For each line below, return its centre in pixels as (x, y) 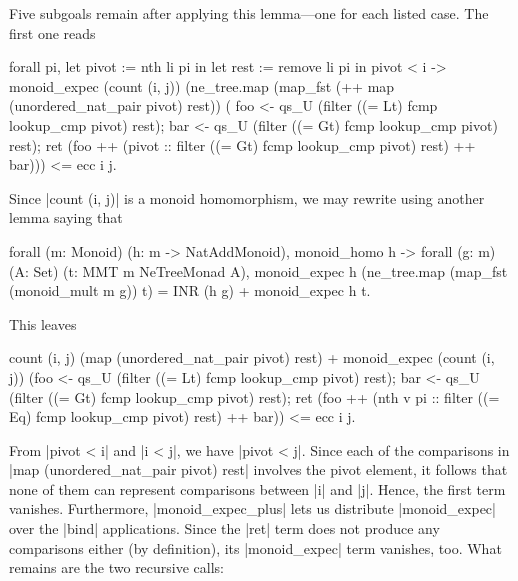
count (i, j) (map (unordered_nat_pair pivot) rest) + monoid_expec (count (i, (252, 357)
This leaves (43, 323)
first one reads (52, 32)
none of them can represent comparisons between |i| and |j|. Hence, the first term (257, 488)
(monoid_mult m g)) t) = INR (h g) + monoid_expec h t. (190, 290)
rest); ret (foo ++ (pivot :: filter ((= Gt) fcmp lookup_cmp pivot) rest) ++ (242, 144)
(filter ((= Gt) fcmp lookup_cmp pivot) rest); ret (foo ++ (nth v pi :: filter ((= (254, 396)
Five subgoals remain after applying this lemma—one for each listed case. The (249, 13)
